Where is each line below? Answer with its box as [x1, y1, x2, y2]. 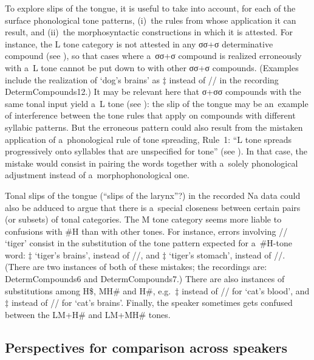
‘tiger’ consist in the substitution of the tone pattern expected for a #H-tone [5, 237, 292, 249]
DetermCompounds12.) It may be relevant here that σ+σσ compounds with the [5, 85, 301, 98]
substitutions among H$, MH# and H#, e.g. [5, 284, 171, 297]
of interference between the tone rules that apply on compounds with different [5, 109, 296, 122]
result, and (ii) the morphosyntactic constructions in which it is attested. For [5, 26, 293, 38]
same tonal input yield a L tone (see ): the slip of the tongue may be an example [5, 97, 309, 109]
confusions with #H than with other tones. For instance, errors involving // [5, 224, 288, 237]
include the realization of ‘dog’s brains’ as [5, 73, 160, 86]
